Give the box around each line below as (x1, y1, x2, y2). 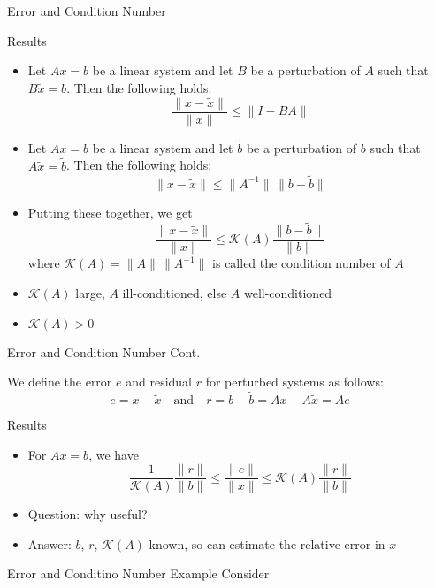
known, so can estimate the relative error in (149, 534, 385, 553)
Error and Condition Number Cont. (7, 342, 201, 361)
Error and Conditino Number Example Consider (7, 564, 270, 583)
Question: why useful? (27, 505, 148, 523)
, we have (88, 445, 139, 463)
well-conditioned (243, 283, 332, 302)
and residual (126, 372, 193, 391)
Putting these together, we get (27, 202, 193, 221)
